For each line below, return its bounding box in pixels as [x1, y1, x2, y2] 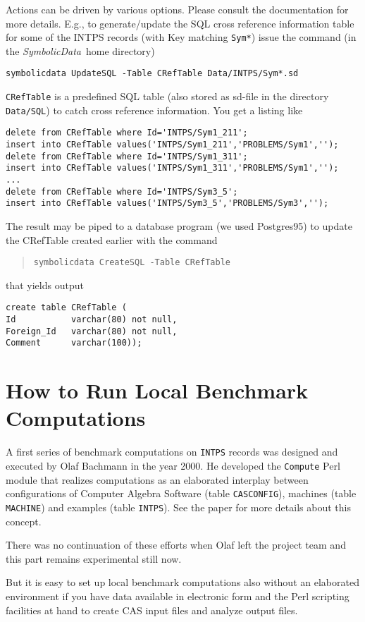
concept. [6, 513, 42, 528]
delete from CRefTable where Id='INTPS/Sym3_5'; [6, 186, 238, 197]
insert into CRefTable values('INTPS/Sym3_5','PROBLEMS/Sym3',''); [6, 198, 329, 209]
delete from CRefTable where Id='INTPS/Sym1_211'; [6, 128, 248, 138]
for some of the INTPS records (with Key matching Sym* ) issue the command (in [6, 30, 357, 44]
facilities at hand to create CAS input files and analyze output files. [6, 602, 298, 617]
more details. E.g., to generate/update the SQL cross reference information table [6, 16, 354, 30]
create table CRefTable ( [6, 303, 127, 313]
